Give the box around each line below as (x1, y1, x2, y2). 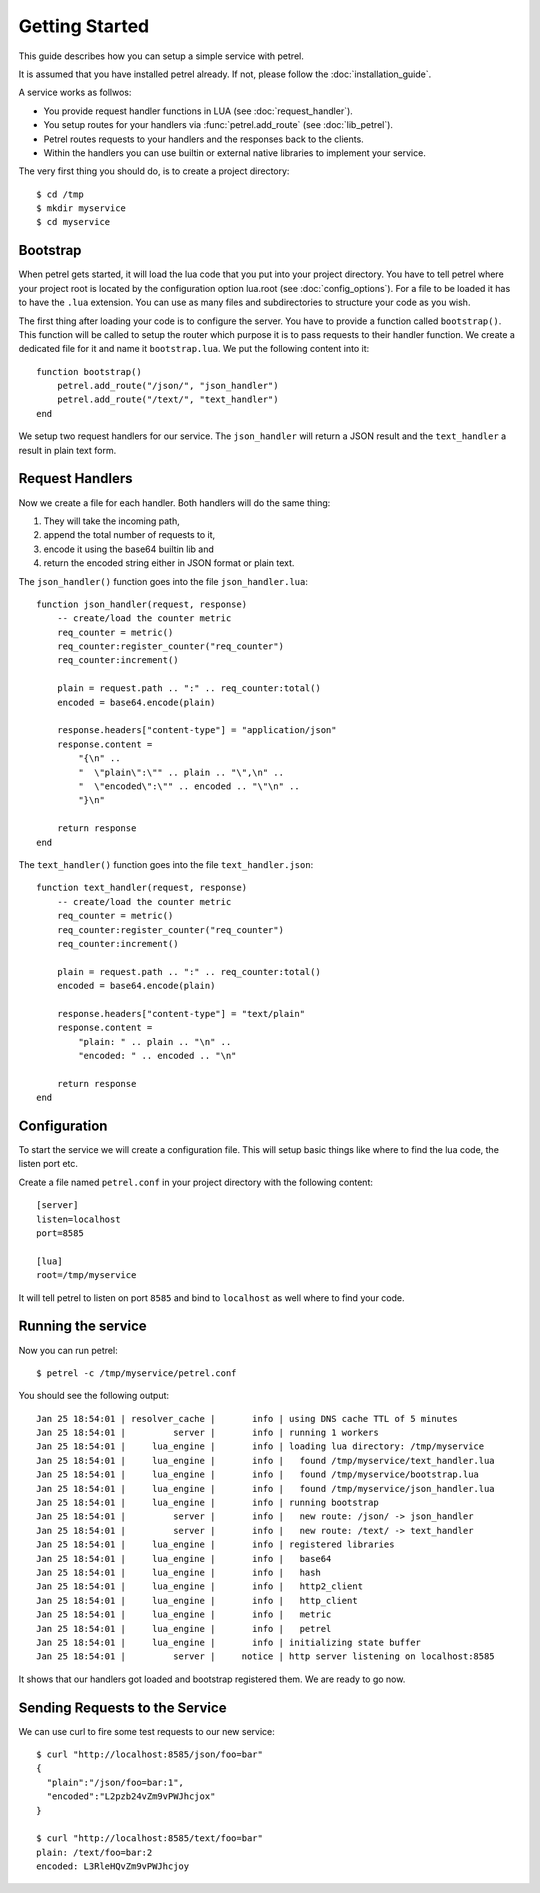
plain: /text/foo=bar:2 (36, 1846, 153, 1858)
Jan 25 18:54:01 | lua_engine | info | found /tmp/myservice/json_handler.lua (36, 1483, 495, 1494)
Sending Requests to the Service (18, 1699, 227, 1716)
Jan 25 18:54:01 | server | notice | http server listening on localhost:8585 (36, 1651, 495, 1662)
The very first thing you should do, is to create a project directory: (18, 165, 290, 177)
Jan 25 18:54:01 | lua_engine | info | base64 (36, 1553, 332, 1564)
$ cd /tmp (36, 188, 84, 200)
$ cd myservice (36, 216, 111, 228)
